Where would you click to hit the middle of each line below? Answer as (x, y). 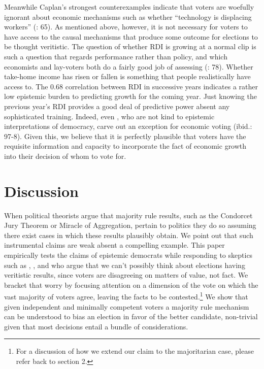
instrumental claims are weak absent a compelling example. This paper (114, 245)
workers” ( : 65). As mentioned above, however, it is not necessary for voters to (126, 27)
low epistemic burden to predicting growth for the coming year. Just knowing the (130, 96)
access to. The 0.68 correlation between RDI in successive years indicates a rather (131, 86)
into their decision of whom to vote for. (65, 156)
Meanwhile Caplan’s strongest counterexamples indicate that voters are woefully (129, 7)
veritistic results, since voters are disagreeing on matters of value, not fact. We (126, 275)
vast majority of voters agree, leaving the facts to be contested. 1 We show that (126, 296)
